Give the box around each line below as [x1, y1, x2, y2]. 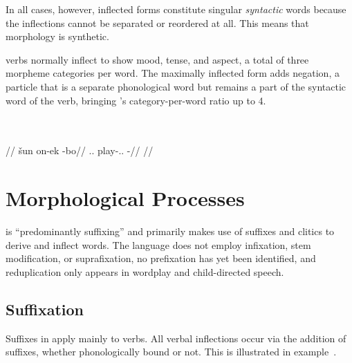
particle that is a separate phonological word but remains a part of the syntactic [6, 79, 346, 93]
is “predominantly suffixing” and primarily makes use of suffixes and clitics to [6, 224, 335, 239]
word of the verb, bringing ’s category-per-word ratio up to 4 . [6, 93, 266, 107]
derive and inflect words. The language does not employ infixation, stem [6, 237, 311, 252]
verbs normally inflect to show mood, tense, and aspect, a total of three [6, 52, 309, 66]
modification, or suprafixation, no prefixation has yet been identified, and [6, 251, 316, 266]
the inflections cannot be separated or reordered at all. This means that [6, 15, 309, 30]
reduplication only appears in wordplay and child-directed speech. [6, 264, 284, 279]
